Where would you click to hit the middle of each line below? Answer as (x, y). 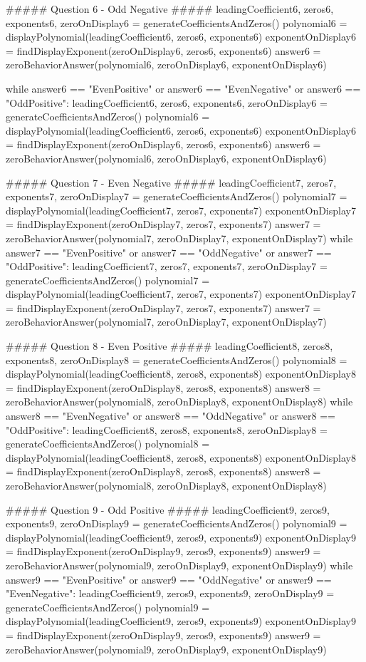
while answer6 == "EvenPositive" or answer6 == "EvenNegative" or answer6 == (183, 88)
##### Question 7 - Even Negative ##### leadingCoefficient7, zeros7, (171, 182)
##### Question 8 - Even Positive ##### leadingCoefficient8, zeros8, (169, 346)
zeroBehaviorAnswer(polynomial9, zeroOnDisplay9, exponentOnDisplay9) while (179, 565)
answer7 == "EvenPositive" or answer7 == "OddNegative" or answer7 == (169, 252)
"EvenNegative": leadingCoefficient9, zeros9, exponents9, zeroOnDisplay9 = (170, 593)
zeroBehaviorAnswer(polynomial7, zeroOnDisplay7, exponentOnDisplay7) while (179, 238)
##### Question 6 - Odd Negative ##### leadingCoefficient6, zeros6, (170, 9)
